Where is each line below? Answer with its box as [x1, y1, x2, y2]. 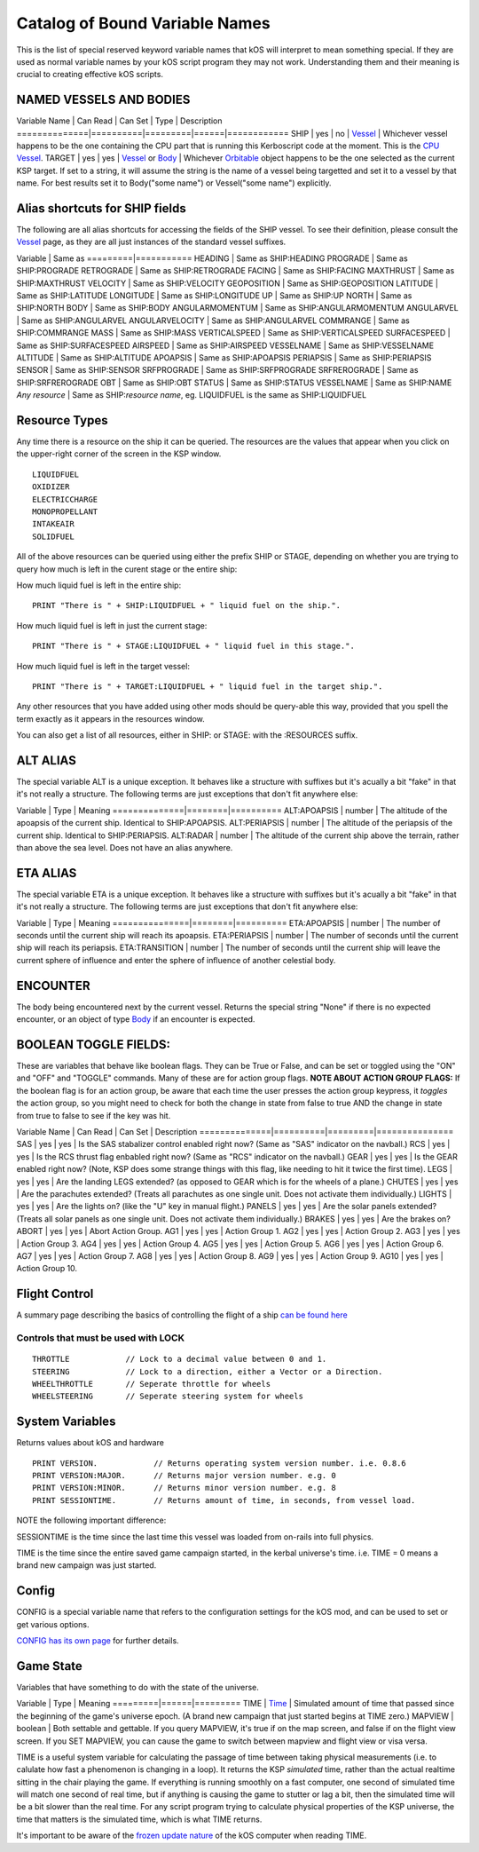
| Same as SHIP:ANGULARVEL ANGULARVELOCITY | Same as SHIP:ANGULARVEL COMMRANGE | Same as [16, 315, 410, 326]
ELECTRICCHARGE [32, 494, 98, 504]
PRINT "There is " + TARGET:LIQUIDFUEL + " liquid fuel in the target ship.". [32, 681, 383, 692]
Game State [16, 1658, 83, 1674]
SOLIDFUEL [32, 531, 75, 542]
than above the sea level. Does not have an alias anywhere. [16, 842, 233, 852]
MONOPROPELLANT [32, 507, 98, 517]
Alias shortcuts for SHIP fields [16, 201, 186, 216]
